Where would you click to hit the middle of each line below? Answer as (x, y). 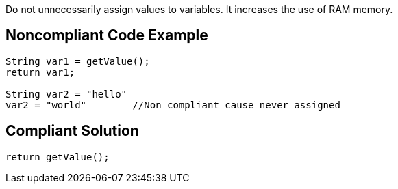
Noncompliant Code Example (107, 35)
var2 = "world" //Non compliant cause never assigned (173, 105)
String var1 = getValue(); (78, 61)
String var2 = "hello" (66, 94)
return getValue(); (58, 157)
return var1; (40, 72)
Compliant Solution (72, 131)
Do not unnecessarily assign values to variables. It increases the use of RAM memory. (199, 9)
